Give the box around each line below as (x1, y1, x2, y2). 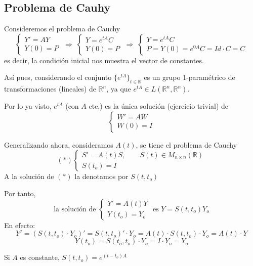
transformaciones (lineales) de (4, 83, 96, 94)
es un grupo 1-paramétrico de (144, 72, 235, 82)
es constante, (20, 252, 60, 262)
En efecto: (4, 219, 35, 230)
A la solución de (4, 171, 54, 182)
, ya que (106, 83, 131, 94)
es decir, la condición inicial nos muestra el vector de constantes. (4, 55, 204, 65)
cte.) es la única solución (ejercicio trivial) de (89, 101, 229, 111)
